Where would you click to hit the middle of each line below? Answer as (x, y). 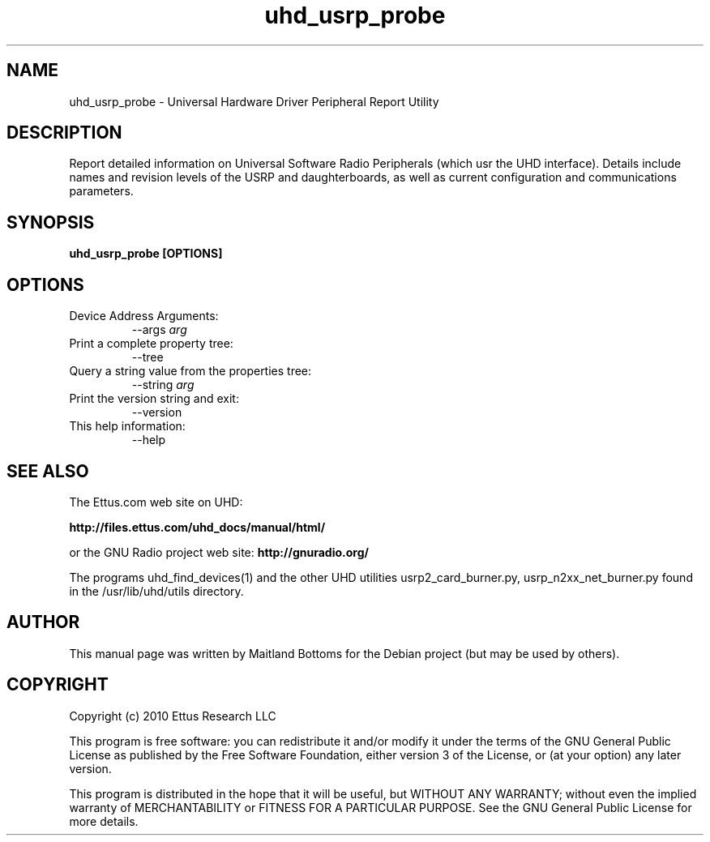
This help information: (127, 426)
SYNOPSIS (51, 222)
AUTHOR (43, 622)
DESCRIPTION (64, 133)
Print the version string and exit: (154, 399)
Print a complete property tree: (151, 344)
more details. (104, 821)
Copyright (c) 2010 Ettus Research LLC (173, 716)
